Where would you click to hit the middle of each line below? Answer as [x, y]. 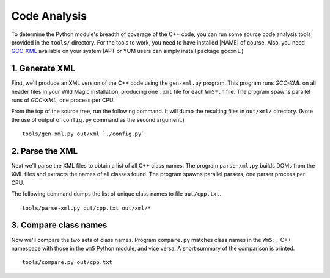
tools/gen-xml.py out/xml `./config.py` [83, 134]
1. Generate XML [43, 69]
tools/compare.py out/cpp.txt [68, 262]
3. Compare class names [59, 225]
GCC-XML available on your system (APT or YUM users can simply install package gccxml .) [127, 51]
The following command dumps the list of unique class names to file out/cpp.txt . [116, 194]
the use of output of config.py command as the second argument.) [98, 119]
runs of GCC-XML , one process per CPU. [63, 100]
